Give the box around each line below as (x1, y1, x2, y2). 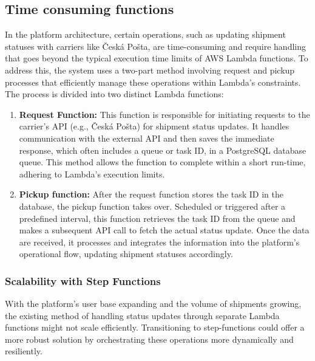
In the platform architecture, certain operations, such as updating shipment (5, 28, 286, 41)
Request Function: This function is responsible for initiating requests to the (19, 108, 310, 120)
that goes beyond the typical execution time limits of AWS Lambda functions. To (5, 52, 308, 64)
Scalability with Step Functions (5, 273, 161, 288)
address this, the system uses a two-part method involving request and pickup (5, 63, 295, 76)
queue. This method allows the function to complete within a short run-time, (19, 156, 306, 168)
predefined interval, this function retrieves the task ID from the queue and (19, 211, 296, 224)
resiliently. (5, 345, 42, 357)
